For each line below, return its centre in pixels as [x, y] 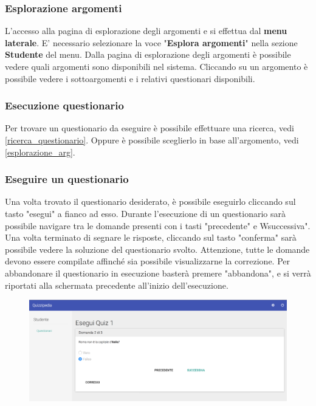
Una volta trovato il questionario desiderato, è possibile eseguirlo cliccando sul [150, 201]
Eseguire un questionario [67, 179]
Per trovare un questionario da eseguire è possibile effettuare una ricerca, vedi [150, 128]
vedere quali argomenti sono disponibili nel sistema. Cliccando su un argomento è [156, 66]
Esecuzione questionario [64, 105]
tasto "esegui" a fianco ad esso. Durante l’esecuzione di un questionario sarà [146, 213]
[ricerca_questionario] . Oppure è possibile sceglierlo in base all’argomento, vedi [152, 140]
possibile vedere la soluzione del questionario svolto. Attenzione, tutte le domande [157, 249]
